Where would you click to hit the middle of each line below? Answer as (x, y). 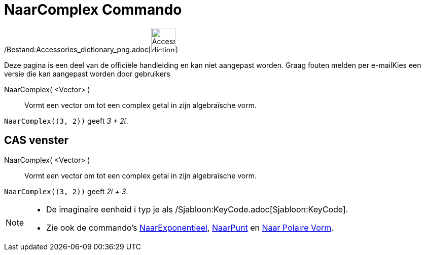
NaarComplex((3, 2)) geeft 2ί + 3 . (66, 191)
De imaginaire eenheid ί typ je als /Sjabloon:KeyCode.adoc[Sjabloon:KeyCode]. (197, 209)
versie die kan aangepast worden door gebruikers (87, 74)
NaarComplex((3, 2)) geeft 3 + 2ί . (66, 121)
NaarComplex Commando (93, 10)
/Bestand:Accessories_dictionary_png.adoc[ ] (91, 49)
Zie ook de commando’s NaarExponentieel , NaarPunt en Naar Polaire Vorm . (190, 227)
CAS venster (37, 140)
